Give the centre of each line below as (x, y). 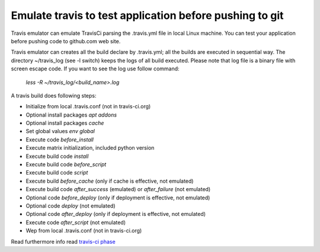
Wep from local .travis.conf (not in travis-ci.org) (84, 231)
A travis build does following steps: (54, 95)
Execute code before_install (60, 140)
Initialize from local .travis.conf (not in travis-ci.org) (88, 106)
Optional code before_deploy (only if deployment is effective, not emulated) (118, 198)
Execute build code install (57, 156)
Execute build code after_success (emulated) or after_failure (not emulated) (118, 189)
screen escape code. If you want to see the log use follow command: (95, 69)
